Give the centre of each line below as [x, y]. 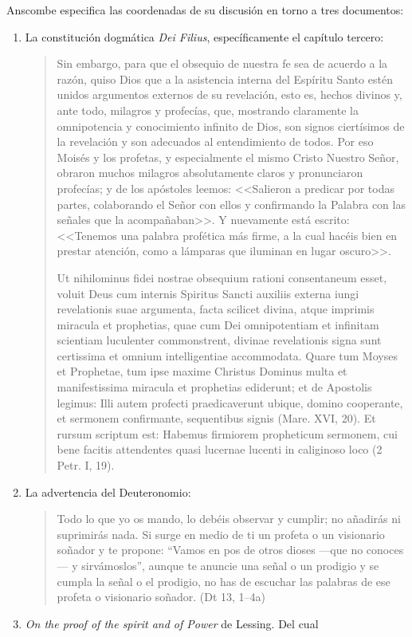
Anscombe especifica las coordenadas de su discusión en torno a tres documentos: [205, 10]
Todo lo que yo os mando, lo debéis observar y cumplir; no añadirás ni [229, 519]
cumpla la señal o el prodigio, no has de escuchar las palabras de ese [224, 581]
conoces [385, 550]
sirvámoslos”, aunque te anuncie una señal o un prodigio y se [230, 565]
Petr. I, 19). [86, 465]
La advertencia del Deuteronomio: [108, 492]
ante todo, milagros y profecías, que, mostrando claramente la [208, 110]
